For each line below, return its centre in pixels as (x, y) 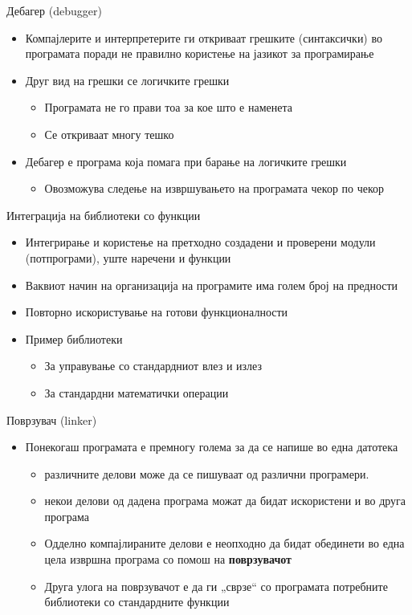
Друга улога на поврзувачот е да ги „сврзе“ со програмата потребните (216, 586)
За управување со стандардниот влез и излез (153, 366)
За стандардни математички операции (137, 392)
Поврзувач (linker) (52, 420)
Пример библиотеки (74, 338)
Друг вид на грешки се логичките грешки (127, 80)
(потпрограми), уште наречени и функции (128, 257)
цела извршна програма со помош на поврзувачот (168, 559)
